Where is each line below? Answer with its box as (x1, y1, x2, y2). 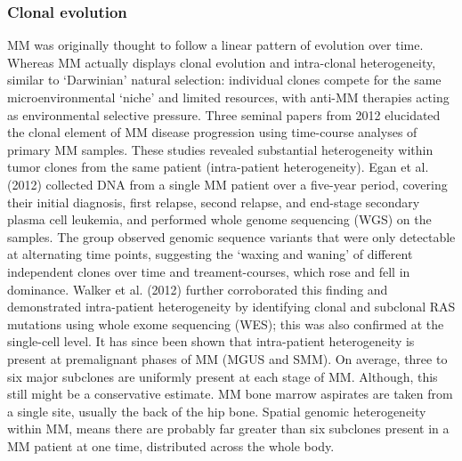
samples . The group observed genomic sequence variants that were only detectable (7, 227, 456, 246)
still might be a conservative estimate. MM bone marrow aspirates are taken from (7, 384, 453, 403)
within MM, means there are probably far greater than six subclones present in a (7, 419, 450, 438)
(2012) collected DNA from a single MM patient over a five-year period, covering (7, 174, 448, 193)
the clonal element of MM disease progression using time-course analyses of (7, 123, 417, 142)
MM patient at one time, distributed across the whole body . (7, 436, 335, 455)
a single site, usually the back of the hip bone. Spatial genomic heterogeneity (7, 401, 426, 420)
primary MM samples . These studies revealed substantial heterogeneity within (7, 140, 434, 158)
